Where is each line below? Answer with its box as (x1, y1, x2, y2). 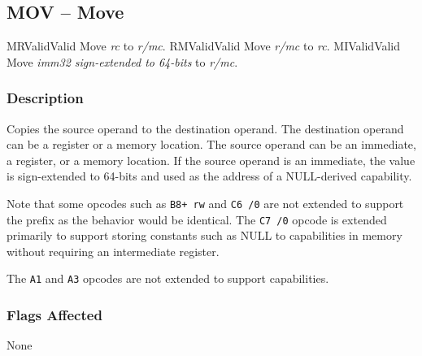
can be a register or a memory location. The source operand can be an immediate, (7, 136, 416, 153)
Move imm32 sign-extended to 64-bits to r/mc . (7, 53, 238, 70)
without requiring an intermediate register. (7, 242, 220, 259)
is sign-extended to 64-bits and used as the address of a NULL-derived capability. (7, 167, 412, 185)
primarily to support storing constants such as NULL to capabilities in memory (7, 227, 402, 244)
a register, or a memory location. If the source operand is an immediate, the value (7, 151, 415, 168)
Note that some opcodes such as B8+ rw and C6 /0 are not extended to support (7, 194, 404, 211)
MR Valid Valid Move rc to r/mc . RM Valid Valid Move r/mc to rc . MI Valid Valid (7, 37, 401, 54)
